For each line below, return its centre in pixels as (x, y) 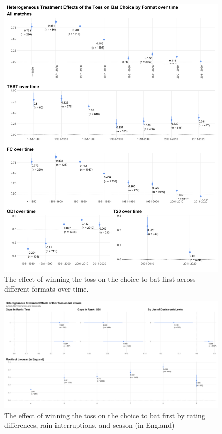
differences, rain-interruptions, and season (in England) (89, 425)
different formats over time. (46, 289)
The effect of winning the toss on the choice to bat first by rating (105, 415)
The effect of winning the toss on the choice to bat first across (100, 279)
